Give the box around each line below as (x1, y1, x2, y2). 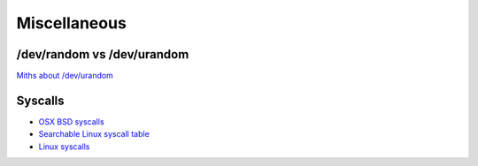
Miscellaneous (16, 13, 127, 33)
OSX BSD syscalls (38, 116, 105, 127)
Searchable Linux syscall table (38, 129, 150, 140)
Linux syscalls (38, 141, 90, 152)
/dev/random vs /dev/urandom (16, 47, 189, 62)
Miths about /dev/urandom (16, 71, 114, 81)
